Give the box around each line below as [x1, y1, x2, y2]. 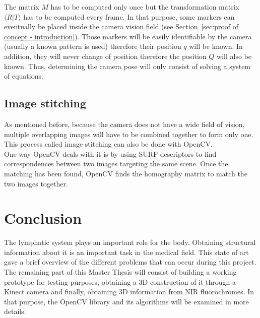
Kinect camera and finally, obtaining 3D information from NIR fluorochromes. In [4, 286, 254, 297]
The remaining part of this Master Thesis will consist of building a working [4, 267, 237, 277]
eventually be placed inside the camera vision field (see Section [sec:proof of [4, 21, 239, 32]
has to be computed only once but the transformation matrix [50, 2, 239, 12]
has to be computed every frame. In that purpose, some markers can [23, 11, 235, 22]
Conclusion [4, 208, 82, 228]
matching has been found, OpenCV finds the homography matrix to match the [4, 168, 247, 178]
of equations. [4, 71, 43, 81]
